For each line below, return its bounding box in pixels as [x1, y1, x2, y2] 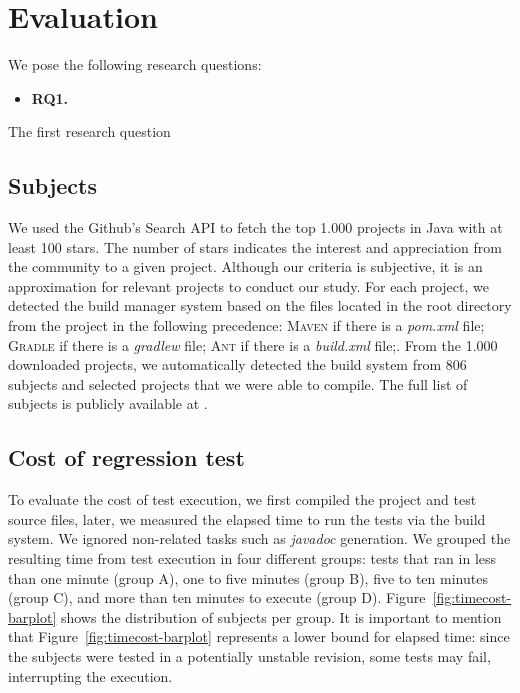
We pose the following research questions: [8, 54, 262, 75]
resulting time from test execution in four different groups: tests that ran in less [8, 548, 497, 569]
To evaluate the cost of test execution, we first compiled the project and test [8, 489, 477, 510]
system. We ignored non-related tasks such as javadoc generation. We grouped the [8, 528, 511, 549]
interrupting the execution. [8, 665, 173, 686]
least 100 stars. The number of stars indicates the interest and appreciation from [8, 236, 502, 257]
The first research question [8, 121, 171, 142]
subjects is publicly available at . [8, 393, 208, 414]
